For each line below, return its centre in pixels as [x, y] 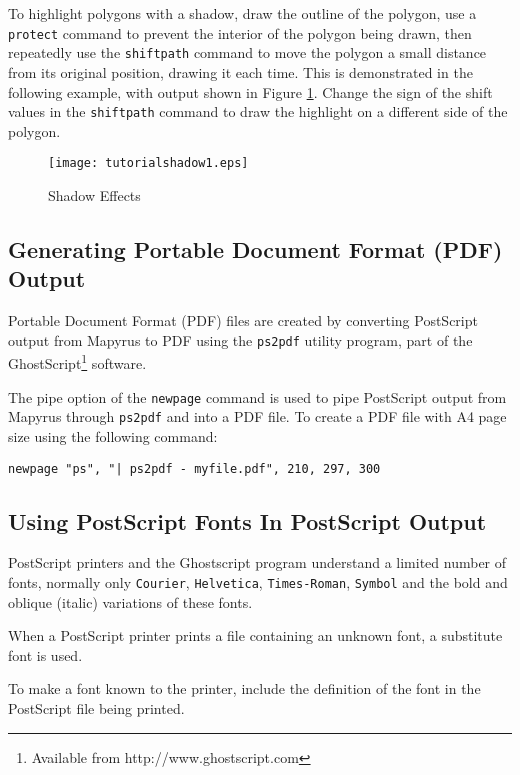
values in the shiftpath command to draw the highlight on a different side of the [258, 111]
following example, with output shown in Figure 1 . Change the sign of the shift [250, 91]
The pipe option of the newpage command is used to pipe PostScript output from [257, 396]
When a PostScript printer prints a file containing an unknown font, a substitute [255, 635]
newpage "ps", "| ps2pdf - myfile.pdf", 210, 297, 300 [194, 468]
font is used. [45, 654]
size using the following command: [113, 436]
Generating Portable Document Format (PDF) [255, 248]
